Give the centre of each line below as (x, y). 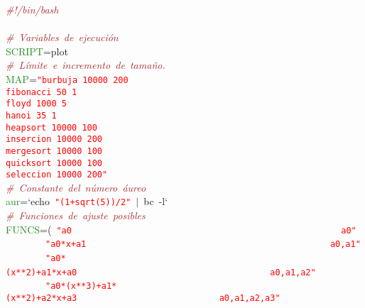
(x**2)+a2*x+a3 (42, 298)
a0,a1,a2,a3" (250, 298)
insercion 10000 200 (54, 139)
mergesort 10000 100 (54, 151)
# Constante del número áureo (76, 187)
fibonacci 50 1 (42, 92)
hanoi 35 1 (31, 115)
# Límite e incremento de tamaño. (86, 65)
